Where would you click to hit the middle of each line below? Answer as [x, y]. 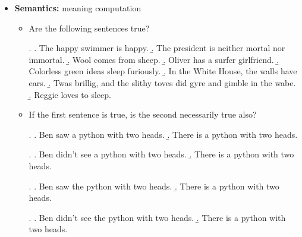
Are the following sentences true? [89, 28]
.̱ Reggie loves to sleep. [70, 94]
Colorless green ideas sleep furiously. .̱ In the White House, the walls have [163, 71]
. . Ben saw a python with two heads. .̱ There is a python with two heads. [163, 134]
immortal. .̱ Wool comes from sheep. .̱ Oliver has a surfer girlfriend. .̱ [154, 59]
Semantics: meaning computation [78, 8]
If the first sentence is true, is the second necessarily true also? [143, 114]
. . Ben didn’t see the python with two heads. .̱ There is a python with [157, 217]
